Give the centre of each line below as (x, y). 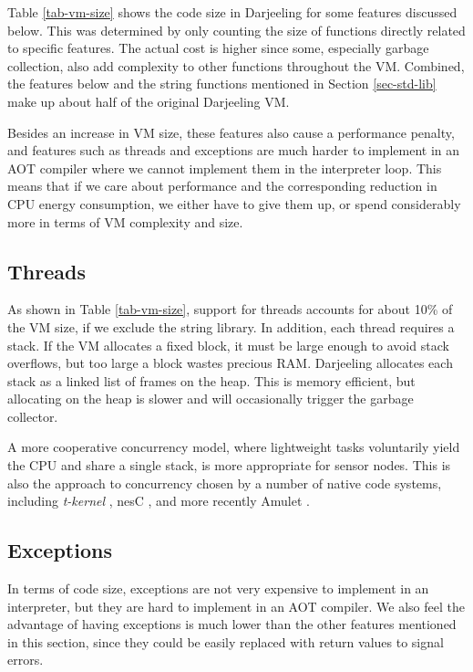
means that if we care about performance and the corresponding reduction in (222, 186)
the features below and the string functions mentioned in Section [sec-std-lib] (222, 84)
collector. (33, 416)
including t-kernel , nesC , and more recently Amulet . (159, 501)
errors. (26, 660)
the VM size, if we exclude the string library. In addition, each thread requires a (231, 326)
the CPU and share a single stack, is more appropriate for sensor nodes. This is (229, 465)
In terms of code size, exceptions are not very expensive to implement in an (218, 588)
